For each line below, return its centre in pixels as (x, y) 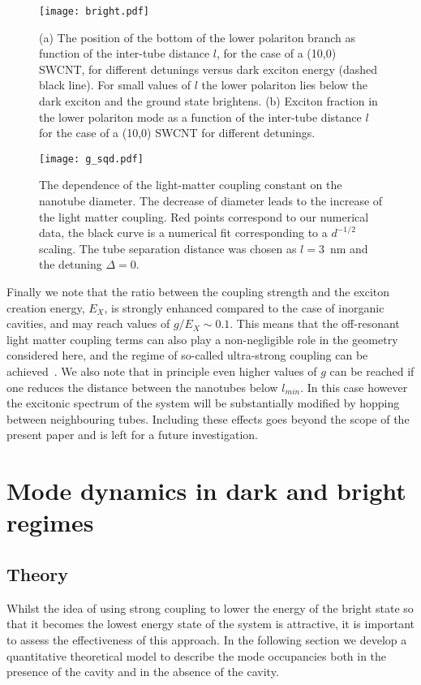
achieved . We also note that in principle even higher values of (162, 371)
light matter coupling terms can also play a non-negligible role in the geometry (202, 339)
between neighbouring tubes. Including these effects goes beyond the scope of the (208, 418)
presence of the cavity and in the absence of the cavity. (143, 672)
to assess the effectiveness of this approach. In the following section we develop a (207, 639)
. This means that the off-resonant (315, 323)
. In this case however (354, 387)
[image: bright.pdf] (95, 11)
